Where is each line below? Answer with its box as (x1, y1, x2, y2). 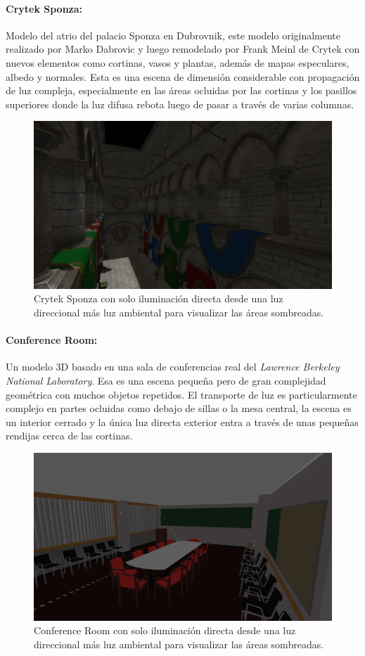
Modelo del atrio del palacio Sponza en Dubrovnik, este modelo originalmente (6, 27, 341, 42)
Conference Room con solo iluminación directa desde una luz (34, 623, 296, 638)
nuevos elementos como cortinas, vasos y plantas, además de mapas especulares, (6, 55, 350, 70)
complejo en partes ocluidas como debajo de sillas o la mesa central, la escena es (6, 401, 352, 416)
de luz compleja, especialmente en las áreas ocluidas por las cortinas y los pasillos (6, 83, 357, 98)
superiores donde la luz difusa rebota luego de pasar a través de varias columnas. (6, 96, 354, 111)
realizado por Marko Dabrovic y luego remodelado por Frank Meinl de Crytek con (6, 41, 360, 56)
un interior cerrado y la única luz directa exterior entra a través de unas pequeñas (6, 414, 359, 429)
